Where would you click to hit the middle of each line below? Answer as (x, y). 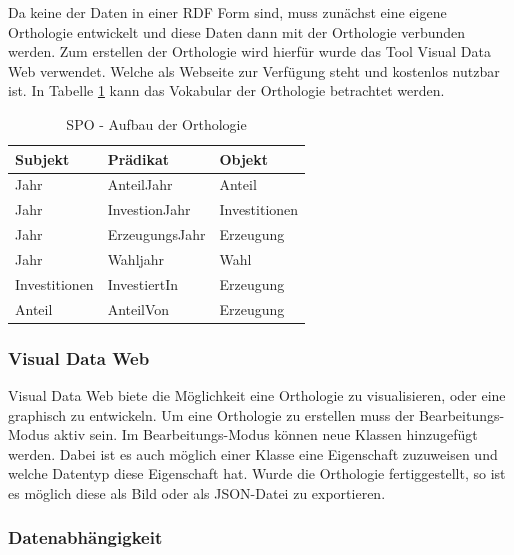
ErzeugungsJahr (156, 234)
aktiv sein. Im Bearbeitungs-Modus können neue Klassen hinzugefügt (265, 434)
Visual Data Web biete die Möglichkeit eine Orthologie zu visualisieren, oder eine (257, 394)
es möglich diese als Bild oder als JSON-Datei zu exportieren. (197, 492)
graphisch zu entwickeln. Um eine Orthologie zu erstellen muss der (211, 414)
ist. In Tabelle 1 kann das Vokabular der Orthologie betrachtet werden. (226, 90)
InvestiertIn (143, 283)
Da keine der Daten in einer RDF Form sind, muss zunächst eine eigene (227, 12)
